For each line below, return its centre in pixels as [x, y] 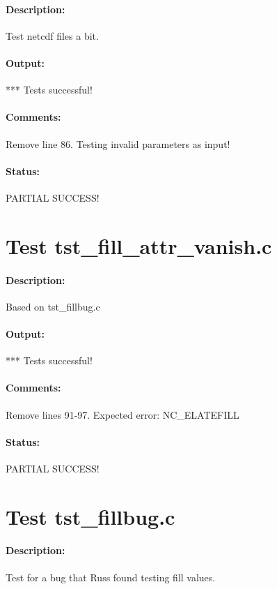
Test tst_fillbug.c [90, 516]
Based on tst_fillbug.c [53, 306]
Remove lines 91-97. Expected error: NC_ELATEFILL [122, 414]
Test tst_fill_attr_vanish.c [139, 245]
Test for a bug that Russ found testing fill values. [111, 577]
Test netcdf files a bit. [52, 35]
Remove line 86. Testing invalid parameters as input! [118, 143]
